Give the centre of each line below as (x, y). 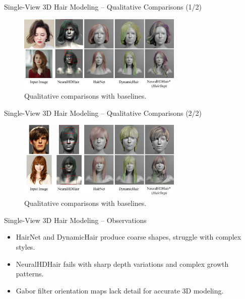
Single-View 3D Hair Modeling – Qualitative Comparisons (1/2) (103, 7)
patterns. (30, 274)
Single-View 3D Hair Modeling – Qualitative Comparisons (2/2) (103, 113)
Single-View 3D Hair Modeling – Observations (75, 220)
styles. (25, 247)
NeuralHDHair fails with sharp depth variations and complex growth (122, 264)
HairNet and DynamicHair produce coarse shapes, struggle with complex (129, 237)
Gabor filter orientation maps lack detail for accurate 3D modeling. (120, 290)
